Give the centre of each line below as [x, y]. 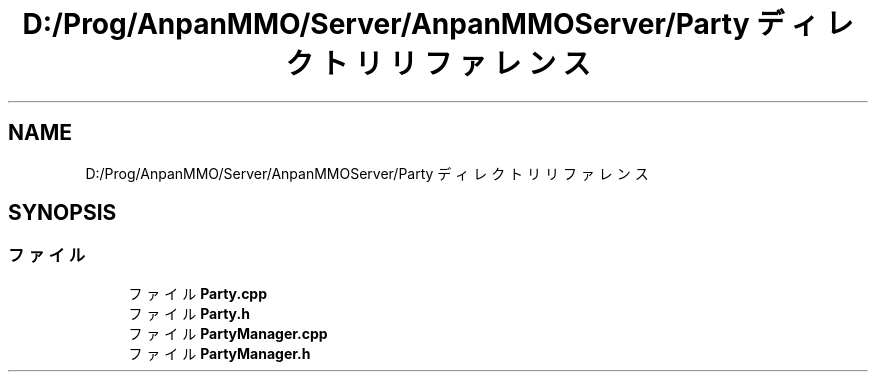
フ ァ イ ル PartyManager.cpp [228, 333]
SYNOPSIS [62, 213]
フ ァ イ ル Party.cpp [198, 293]
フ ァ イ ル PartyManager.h [219, 353]
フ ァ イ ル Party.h [189, 313]
